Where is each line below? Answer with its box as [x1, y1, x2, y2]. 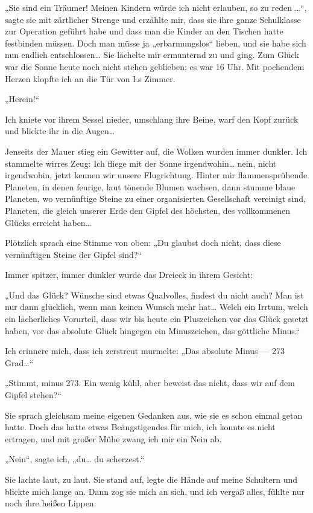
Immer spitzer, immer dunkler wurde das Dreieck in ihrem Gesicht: [5, 268, 253, 281]
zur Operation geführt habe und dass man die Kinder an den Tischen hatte [5, 25, 283, 37]
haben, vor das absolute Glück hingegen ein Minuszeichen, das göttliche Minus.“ [5, 324, 300, 337]
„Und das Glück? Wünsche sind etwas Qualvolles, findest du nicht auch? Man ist [5, 288, 304, 301]
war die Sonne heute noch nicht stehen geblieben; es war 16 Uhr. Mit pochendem [5, 60, 305, 73]
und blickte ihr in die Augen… [5, 124, 115, 137]
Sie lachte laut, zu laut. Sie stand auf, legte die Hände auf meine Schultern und [5, 473, 298, 485]
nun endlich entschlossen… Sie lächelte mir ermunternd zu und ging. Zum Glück [5, 48, 299, 61]
